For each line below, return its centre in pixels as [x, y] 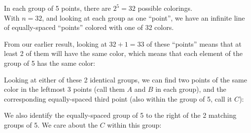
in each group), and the [191, 89]
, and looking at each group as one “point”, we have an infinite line [143, 17]
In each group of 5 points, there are [57, 8]
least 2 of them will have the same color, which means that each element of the [123, 53]
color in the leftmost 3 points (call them [64, 89]
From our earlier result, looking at [55, 43]
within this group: [134, 124]
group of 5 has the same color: [50, 63]
